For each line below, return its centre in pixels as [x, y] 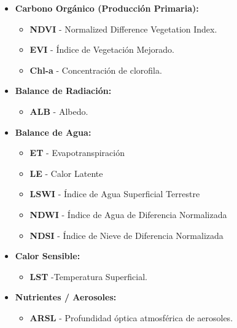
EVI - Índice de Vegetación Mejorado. [102, 49]
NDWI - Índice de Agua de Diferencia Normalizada [128, 214]
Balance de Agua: [53, 132]
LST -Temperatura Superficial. [88, 276]
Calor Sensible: [48, 256]
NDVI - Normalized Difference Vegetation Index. [123, 29]
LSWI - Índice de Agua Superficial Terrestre [115, 194]
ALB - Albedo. [59, 111]
